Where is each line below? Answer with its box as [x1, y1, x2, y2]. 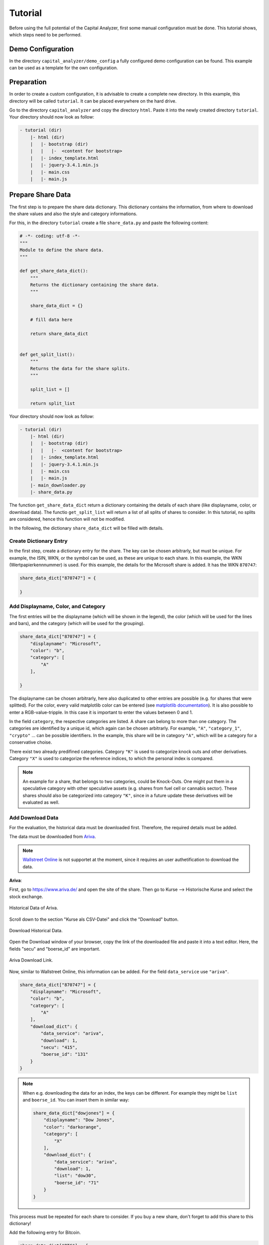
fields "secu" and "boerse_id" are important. [9, 946, 101, 952]
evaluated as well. [22, 799, 60, 805]
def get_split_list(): [19, 352, 75, 357]
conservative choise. [9, 740, 52, 746]
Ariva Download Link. [9, 957, 53, 963]
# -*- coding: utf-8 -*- [19, 233, 81, 239]
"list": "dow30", [54, 1173, 97, 1179]
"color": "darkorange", [43, 1124, 102, 1130]
